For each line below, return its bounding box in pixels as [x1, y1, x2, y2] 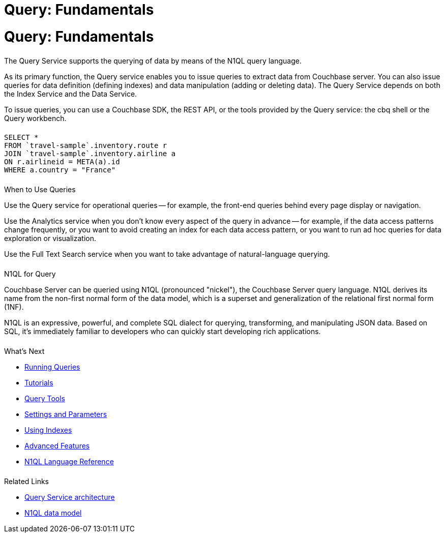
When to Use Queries [4, 185, 76, 194]
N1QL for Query [4, 270, 56, 279]
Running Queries [24, 362, 80, 371]
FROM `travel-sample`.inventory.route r [4, 141, 167, 150]
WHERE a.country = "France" [4, 166, 116, 174]
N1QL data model [24, 508, 82, 517]
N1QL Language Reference [24, 457, 114, 466]
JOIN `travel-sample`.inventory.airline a [4, 150, 176, 158]
